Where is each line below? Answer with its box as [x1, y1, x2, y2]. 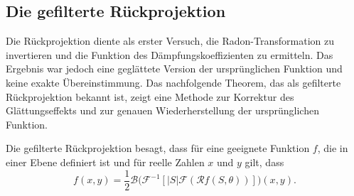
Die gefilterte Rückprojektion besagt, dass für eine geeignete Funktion [6, 141, 310, 156]
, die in [317, 141, 348, 156]
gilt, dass [245, 154, 284, 169]
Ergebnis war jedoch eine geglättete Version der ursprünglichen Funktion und [6, 61, 343, 76]
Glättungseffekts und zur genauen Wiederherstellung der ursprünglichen [6, 103, 319, 118]
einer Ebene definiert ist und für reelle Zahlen [6, 154, 205, 169]
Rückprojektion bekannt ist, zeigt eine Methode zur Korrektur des [6, 89, 294, 104]
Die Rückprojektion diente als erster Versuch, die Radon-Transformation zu [6, 33, 334, 48]
